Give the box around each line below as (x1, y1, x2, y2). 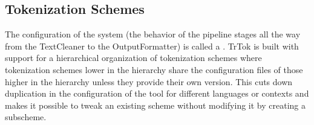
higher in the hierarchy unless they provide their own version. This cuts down (5, 75, 293, 88)
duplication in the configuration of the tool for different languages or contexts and (5, 87, 309, 100)
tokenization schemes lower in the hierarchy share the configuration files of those (5, 63, 303, 75)
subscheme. (5, 111, 47, 123)
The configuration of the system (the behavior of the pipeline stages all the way (5, 28, 301, 40)
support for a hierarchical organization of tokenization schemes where (5, 51, 262, 64)
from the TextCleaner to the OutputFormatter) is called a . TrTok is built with (5, 39, 299, 52)
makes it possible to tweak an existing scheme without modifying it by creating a (5, 98, 306, 111)
